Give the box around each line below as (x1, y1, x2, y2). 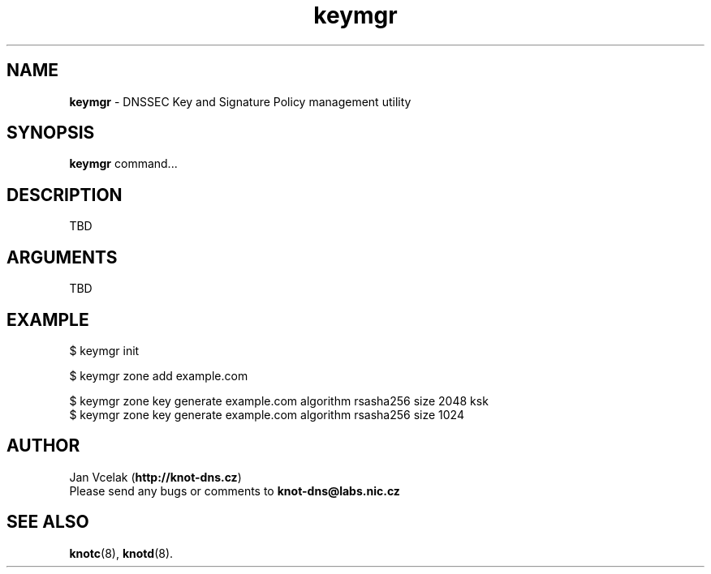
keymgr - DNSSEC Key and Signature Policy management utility (69, 94, 412, 109)
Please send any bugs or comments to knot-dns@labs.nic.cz (69, 483, 400, 498)
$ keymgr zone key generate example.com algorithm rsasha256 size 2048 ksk (69, 393, 489, 408)
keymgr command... (69, 156, 178, 171)
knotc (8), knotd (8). (69, 546, 174, 560)
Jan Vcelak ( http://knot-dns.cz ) (69, 469, 242, 484)
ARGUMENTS (6, 246, 118, 268)
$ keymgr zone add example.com (69, 368, 248, 383)
